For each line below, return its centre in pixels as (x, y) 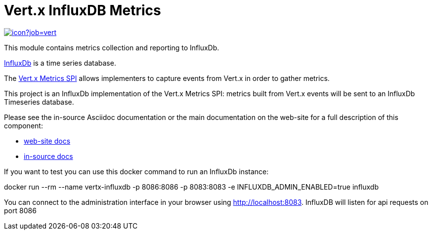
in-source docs (48, 156)
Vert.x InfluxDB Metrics (83, 10)
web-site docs (47, 141)
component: (23, 125)
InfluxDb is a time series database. (60, 63)
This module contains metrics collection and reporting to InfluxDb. (112, 47)
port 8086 (20, 210)
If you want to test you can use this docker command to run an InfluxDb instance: (136, 171)
